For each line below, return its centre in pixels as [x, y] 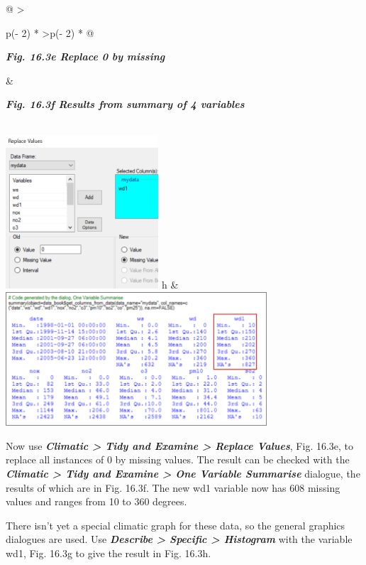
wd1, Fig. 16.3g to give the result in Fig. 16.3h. [109, 553]
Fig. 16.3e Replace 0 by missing [85, 56]
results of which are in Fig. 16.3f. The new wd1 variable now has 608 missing [173, 487]
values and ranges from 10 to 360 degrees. [96, 501]
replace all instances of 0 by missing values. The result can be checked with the [178, 459]
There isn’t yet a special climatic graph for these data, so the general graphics [176, 525]
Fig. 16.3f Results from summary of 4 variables [125, 104]
